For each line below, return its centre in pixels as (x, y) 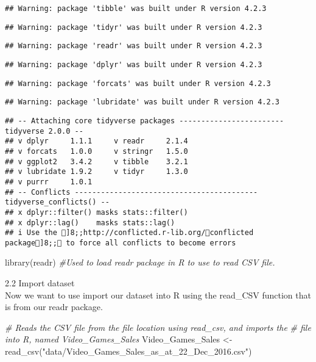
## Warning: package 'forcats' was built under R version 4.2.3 (138, 83)
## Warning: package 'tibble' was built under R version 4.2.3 (136, 9)
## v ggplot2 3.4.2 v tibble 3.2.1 (97, 161)
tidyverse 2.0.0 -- (44, 131)
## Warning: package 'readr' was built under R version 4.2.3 (134, 46)
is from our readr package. (54, 307)
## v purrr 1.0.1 (49, 182)
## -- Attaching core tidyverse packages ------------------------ (145, 121)
